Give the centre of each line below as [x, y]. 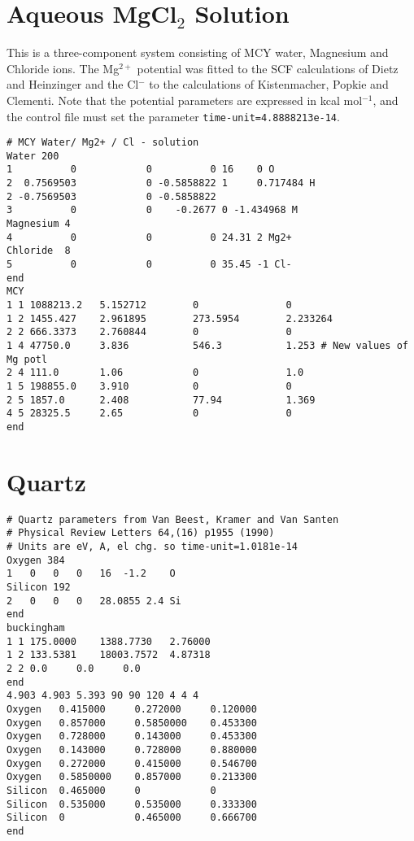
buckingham [36, 627]
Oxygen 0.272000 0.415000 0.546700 [132, 763]
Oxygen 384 [36, 560]
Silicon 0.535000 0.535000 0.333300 [132, 804]
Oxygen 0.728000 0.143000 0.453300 [132, 736]
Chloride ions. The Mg [63, 68]
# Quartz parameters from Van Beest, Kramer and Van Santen [173, 519]
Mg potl [27, 359]
